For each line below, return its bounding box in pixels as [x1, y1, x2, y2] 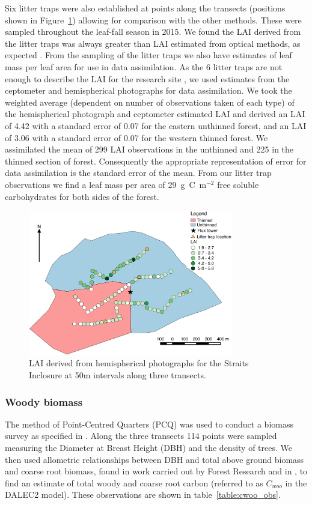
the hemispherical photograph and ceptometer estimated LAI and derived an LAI [5, 107, 305, 120]
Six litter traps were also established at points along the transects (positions [5, 2, 286, 14]
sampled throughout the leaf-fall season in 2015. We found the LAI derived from [5, 25, 301, 38]
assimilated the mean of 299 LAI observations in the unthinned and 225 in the [5, 143, 294, 156]
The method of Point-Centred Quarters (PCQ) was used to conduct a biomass [5, 417, 293, 430]
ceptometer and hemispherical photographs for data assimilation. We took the [5, 84, 292, 97]
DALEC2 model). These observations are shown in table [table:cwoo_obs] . [5, 488, 281, 501]
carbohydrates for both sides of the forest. [5, 190, 159, 202]
